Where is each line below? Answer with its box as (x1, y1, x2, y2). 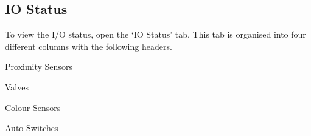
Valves (5, 80, 29, 93)
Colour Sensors (5, 101, 61, 114)
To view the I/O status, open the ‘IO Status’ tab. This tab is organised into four (5, 28, 306, 41)
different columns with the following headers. (5, 39, 172, 52)
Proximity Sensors (5, 60, 72, 73)
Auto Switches (5, 121, 58, 134)
